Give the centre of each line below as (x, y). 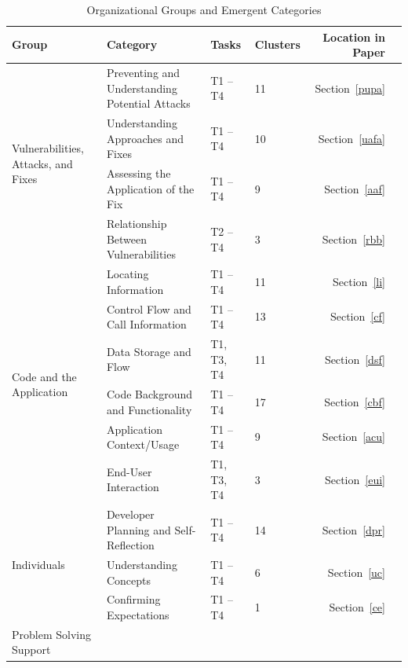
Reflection (130, 545)
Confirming (133, 599)
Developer (130, 514)
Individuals (38, 564)
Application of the (150, 188)
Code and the (44, 376)
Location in (354, 37)
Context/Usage (143, 444)
